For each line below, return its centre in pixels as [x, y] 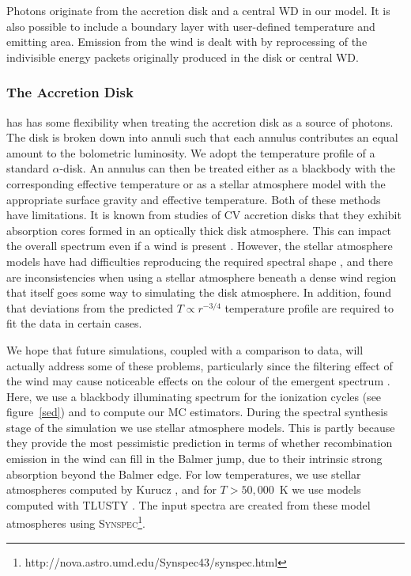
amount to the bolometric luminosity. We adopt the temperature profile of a [191, 152]
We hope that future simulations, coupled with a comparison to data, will [185, 349]
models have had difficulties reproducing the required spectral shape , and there [200, 261]
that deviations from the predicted [90, 307]
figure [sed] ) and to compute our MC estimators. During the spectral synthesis [197, 412]
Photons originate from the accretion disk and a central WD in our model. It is [198, 10]
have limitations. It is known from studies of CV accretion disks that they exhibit [204, 215]
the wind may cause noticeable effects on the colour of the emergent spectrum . [198, 381]
